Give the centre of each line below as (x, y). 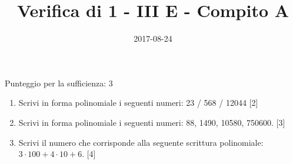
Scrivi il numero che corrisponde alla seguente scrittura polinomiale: (141, 142)
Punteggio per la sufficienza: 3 (59, 83)
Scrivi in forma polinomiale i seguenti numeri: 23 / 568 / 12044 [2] (138, 103)
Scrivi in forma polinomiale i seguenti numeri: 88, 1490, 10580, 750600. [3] (152, 122)
